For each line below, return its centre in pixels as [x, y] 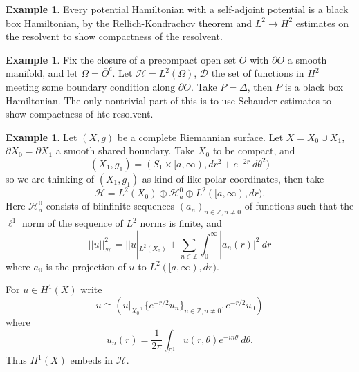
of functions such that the [299, 206]
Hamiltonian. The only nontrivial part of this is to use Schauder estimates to [169, 100]
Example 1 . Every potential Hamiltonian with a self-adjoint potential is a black [177, 9]
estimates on [322, 22]
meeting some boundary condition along [91, 86]
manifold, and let [42, 73]
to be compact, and [254, 150]
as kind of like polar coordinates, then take [233, 178]
